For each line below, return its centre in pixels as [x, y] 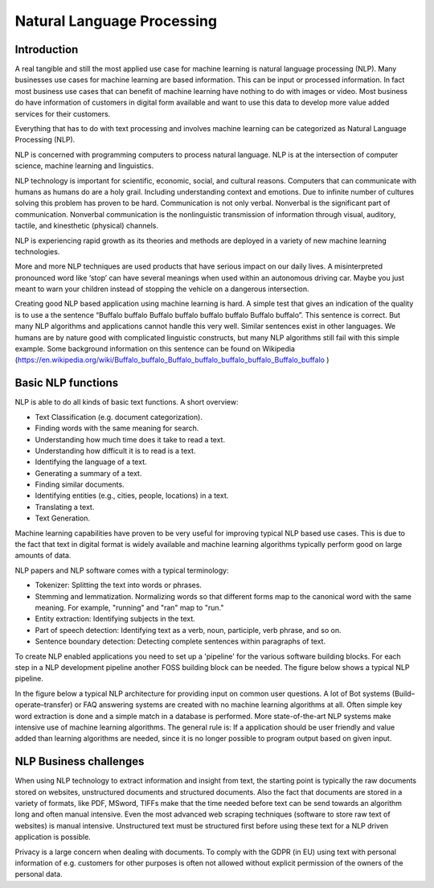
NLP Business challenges [80, 761]
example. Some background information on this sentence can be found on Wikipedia [155, 349]
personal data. [39, 874]
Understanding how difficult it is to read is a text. [115, 450]
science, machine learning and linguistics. [84, 166]
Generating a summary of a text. [88, 473]
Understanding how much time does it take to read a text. [130, 439]
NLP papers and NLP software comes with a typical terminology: [122, 570]
